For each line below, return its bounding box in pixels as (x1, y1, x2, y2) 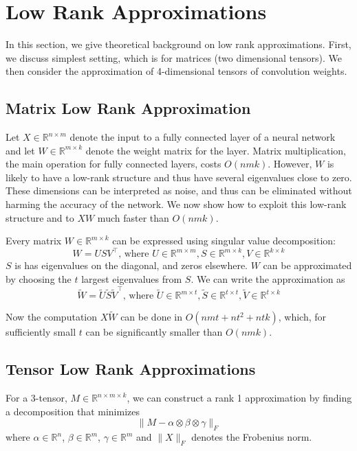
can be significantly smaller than (85, 325, 223, 339)
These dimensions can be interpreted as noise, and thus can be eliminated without (6, 183, 352, 198)
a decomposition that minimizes (6, 404, 140, 418)
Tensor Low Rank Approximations (6, 358, 256, 380)
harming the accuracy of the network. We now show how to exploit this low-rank (6, 197, 347, 211)
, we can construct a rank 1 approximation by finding (127, 391, 352, 405)
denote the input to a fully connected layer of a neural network (69, 130, 336, 144)
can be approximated (263, 258, 352, 273)
